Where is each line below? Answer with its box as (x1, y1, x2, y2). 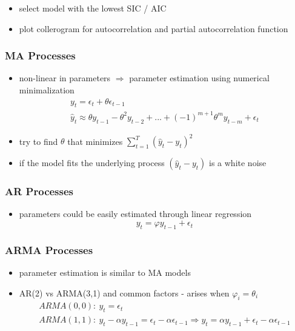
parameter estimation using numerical (129, 72, 270, 84)
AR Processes (5, 184, 74, 199)
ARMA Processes (5, 242, 93, 257)
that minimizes (67, 135, 123, 147)
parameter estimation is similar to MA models (19, 266, 191, 279)
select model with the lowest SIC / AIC (19, 2, 167, 14)
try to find (19, 135, 58, 147)
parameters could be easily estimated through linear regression (19, 207, 252, 220)
